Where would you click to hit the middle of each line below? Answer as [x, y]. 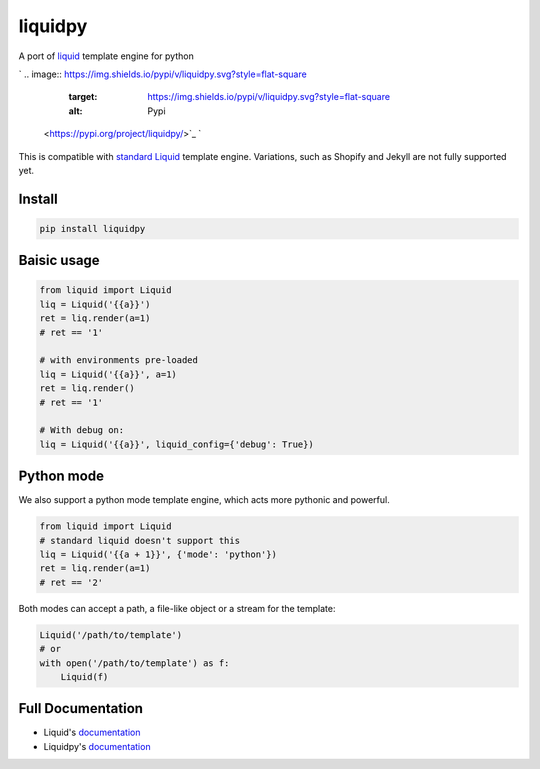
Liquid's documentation [92, 732]
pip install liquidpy [92, 228]
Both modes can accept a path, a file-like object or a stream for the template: [177, 608]
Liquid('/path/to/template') [111, 634]
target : [83, 97]
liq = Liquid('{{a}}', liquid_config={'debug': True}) [176, 444]
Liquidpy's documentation [97, 746]
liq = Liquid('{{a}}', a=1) [108, 374]
